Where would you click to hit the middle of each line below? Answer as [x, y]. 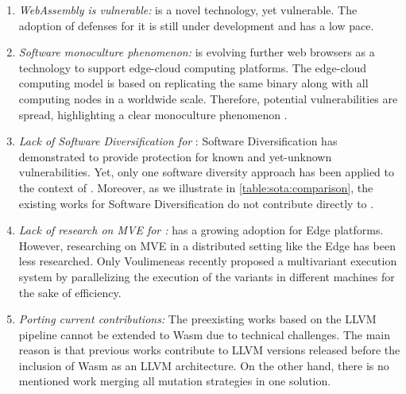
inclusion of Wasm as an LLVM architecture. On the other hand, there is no [204, 365]
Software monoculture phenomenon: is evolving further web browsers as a [197, 52]
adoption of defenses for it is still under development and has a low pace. [196, 25]
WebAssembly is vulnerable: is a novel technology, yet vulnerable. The [188, 10]
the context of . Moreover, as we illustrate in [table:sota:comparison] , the [196, 187]
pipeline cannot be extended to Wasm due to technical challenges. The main [204, 334]
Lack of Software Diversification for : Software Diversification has [178, 141]
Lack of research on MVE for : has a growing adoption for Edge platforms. [201, 230]
